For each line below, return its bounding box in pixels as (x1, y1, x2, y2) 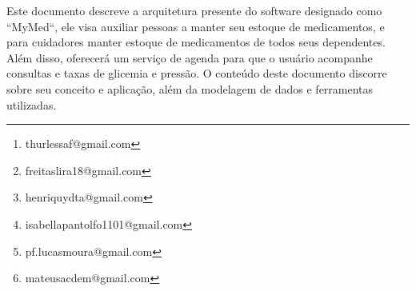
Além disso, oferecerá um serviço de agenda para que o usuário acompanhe (6, 49, 373, 66)
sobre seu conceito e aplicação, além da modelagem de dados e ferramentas (6, 80, 374, 97)
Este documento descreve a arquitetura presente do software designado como (6, 2, 382, 18)
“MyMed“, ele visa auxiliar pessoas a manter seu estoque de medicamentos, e (6, 18, 385, 34)
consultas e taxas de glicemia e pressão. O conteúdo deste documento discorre (6, 65, 387, 82)
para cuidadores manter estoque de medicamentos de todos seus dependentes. (6, 34, 386, 50)
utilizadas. (6, 96, 57, 113)
